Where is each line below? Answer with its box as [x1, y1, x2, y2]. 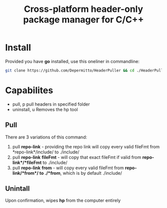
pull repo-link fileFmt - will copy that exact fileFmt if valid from [12, 154, 142, 160]
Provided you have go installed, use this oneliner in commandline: [5, 58, 140, 64]
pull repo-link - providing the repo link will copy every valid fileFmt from [12, 143, 160, 149]
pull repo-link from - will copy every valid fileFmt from [12, 165, 124, 171]
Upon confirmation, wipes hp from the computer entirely [5, 198, 121, 204]
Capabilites [5, 85, 53, 96]
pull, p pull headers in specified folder [12, 101, 90, 107]
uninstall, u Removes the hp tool [12, 106, 78, 112]
